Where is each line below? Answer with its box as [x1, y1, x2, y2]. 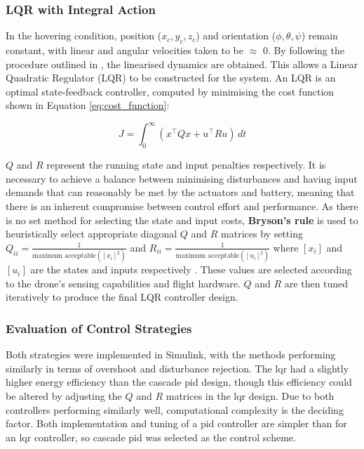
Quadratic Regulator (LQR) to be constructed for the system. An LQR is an [6, 70, 336, 85]
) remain [301, 28, 338, 43]
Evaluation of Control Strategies [6, 319, 192, 337]
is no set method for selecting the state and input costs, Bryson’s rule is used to [6, 212, 358, 227]
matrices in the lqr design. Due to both [166, 388, 335, 403]
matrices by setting [221, 226, 303, 241]
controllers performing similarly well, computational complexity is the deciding [6, 402, 344, 417]
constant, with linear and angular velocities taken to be [6, 43, 243, 58]
